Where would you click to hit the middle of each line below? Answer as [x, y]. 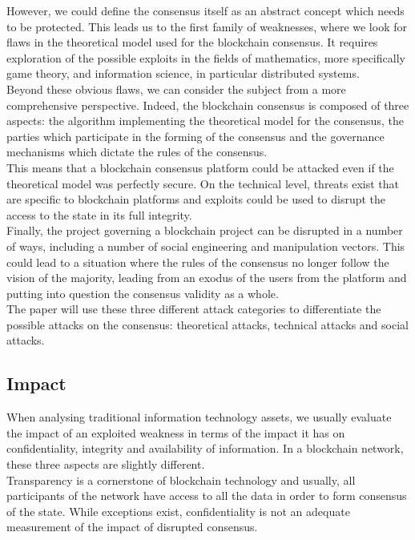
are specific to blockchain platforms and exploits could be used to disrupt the [196, 199]
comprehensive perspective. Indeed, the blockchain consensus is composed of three [208, 105]
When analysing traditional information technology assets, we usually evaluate [199, 417]
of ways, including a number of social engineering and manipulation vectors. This [206, 246]
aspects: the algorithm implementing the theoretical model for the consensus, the [205, 121]
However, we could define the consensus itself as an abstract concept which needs [205, 10]
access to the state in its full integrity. [99, 214]
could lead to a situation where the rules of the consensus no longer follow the [198, 262]
